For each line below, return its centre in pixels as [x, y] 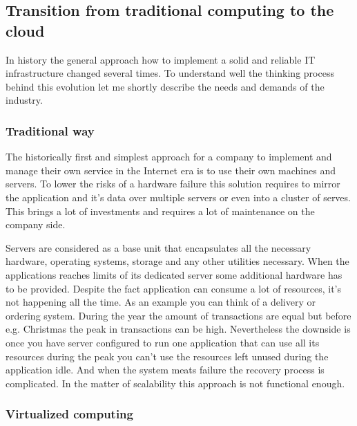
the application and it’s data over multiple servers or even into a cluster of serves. [178, 197]
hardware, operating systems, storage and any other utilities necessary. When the [177, 261]
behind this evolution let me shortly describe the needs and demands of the [165, 86]
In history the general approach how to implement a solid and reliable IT [161, 59]
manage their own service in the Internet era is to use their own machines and [171, 170]
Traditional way [50, 130]
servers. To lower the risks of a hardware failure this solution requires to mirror [173, 184]
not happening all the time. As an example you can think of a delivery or [161, 302]
